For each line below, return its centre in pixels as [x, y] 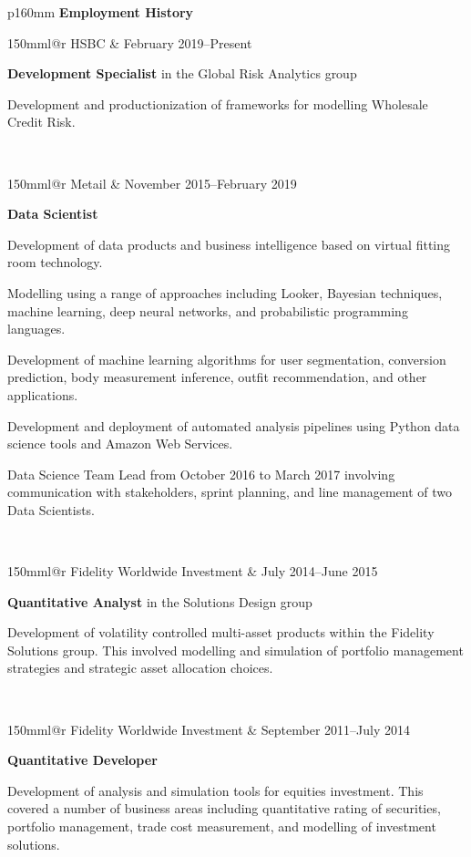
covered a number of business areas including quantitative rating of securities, [224, 808]
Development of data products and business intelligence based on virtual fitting [229, 244]
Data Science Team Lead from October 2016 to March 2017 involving [201, 474]
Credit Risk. [41, 122]
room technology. [55, 262]
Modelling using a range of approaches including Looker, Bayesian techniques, [225, 292]
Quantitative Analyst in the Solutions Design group [160, 601]
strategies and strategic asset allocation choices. [140, 668]
